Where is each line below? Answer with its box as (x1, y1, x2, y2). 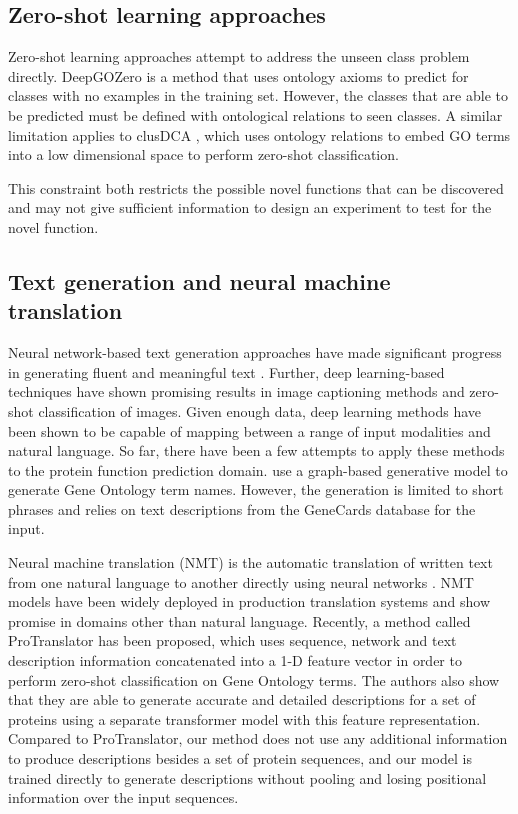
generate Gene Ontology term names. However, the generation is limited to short (8, 479, 504, 500)
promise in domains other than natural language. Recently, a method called (8, 610, 471, 631)
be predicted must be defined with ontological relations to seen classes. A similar (8, 104, 503, 125)
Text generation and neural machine (8, 265, 391, 296)
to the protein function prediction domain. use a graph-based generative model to (8, 459, 508, 480)
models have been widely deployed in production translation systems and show (8, 591, 490, 612)
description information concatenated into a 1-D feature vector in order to (8, 650, 462, 671)
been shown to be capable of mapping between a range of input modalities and (8, 420, 491, 441)
